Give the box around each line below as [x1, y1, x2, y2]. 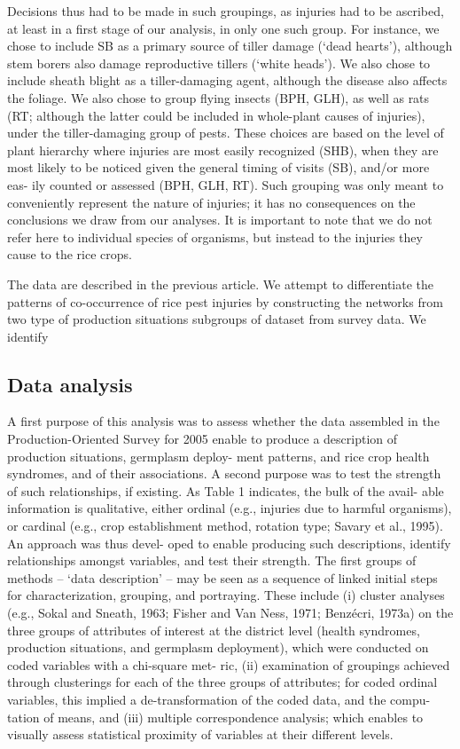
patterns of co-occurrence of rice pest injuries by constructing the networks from [7, 292, 443, 311]
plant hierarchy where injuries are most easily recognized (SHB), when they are [7, 140, 439, 159]
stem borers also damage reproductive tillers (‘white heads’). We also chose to [7, 53, 431, 72]
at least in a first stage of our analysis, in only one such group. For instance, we [7, 19, 440, 37]
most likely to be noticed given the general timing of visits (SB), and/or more [7, 158, 430, 177]
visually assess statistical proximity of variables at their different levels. [7, 725, 394, 744]
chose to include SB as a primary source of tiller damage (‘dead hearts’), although [7, 36, 453, 55]
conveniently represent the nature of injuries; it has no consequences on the [7, 193, 416, 211]
